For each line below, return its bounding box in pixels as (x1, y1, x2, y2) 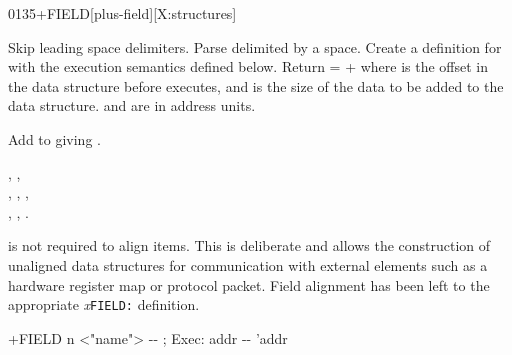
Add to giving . (8, 128, 101, 149)
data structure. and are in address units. (8, 95, 256, 116)
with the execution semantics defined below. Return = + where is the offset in (8, 56, 489, 77)
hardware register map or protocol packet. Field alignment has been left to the (8, 274, 490, 295)
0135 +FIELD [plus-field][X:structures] (8, 3, 237, 23)
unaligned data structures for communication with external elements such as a (8, 254, 488, 275)
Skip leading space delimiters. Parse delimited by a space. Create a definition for (8, 36, 502, 57)
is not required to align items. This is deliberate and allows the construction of (8, 235, 491, 256)
